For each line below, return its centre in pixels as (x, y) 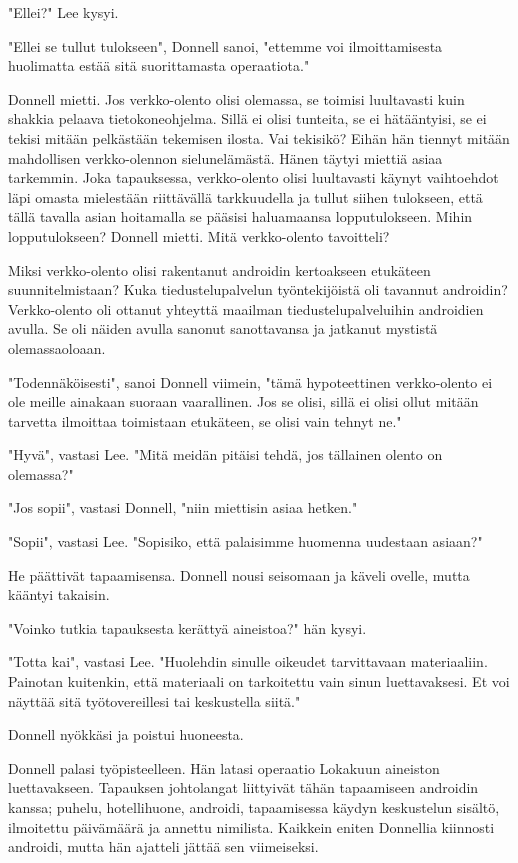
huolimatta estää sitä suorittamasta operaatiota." (159, 65)
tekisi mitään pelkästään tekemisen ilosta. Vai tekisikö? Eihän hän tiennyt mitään (259, 137)
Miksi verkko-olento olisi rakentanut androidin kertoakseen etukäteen (219, 269)
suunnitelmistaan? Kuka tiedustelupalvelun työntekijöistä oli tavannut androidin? (258, 289)
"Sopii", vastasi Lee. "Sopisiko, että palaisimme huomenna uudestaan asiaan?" (245, 541)
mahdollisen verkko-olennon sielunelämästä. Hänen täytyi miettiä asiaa (225, 157)
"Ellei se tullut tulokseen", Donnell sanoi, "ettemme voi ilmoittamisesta (225, 45)
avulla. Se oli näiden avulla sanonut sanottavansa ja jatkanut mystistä (223, 328)
